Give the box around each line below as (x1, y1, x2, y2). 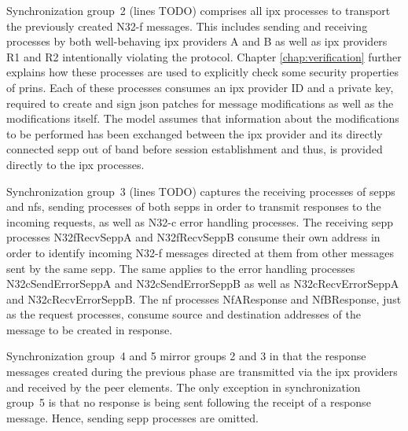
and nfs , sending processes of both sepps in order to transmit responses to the (6, 198, 381, 215)
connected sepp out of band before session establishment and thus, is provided (6, 141, 383, 157)
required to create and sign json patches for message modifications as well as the (6, 94, 394, 111)
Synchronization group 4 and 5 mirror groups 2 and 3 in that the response (6, 348, 366, 364)
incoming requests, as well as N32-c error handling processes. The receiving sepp (6, 213, 393, 230)
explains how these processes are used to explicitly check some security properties (6, 64, 399, 80)
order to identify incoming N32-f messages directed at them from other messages (6, 244, 394, 260)
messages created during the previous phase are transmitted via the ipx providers (6, 363, 398, 380)
